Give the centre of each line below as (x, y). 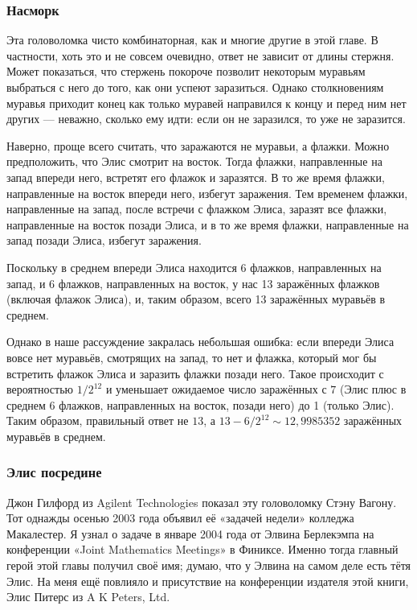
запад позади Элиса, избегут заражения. (104, 240)
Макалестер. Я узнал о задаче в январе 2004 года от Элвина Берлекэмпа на (190, 533)
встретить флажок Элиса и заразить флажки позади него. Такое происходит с (195, 373)
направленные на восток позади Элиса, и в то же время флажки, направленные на (208, 224)
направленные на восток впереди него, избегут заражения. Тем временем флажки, (207, 193)
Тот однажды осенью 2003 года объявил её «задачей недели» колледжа (180, 518)
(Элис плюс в (373, 389)
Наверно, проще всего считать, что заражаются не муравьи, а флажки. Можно (198, 145)
